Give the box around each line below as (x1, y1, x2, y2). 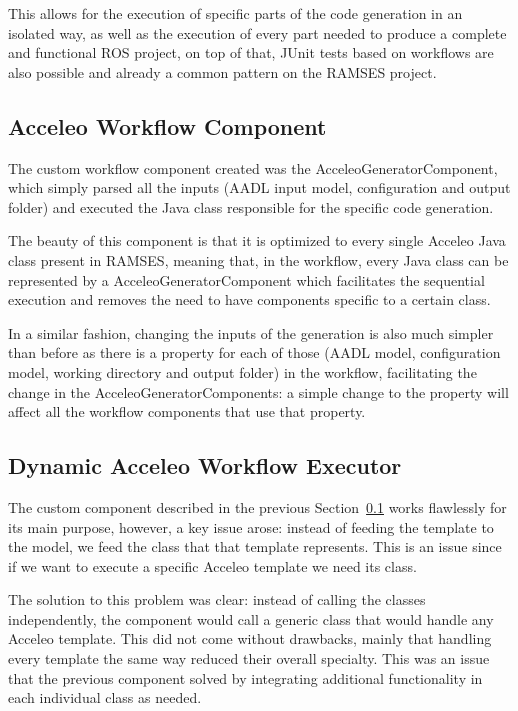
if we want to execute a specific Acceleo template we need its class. (8, 555, 417, 576)
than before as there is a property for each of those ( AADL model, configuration (8, 342, 501, 363)
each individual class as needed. (8, 687, 202, 708)
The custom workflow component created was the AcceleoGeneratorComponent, (8, 157, 498, 178)
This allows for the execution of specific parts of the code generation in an (8, 3, 463, 23)
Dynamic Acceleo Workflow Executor (8, 450, 402, 481)
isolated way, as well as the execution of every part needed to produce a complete (8, 22, 507, 43)
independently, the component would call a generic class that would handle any (8, 608, 494, 629)
